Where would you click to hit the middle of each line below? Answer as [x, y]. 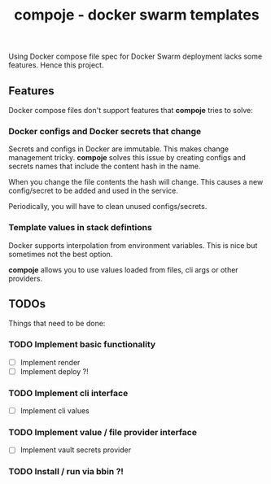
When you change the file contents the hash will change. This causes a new [136, 182]
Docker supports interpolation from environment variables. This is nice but [133, 245]
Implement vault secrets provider [76, 450]
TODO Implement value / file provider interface [103, 433]
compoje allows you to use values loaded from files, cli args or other [123, 269]
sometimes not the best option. [61, 254]
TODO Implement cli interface [68, 393]
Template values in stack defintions [80, 228]
